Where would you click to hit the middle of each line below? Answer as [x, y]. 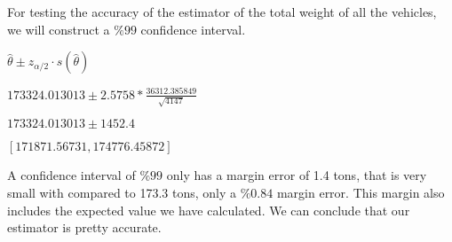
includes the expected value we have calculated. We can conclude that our [209, 210]
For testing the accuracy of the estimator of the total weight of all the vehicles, [222, 12]
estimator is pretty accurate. [84, 227]
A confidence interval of [71, 175]
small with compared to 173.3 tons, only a [122, 192]
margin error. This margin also [361, 192]
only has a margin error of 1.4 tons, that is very [297, 175]
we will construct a [59, 29]
